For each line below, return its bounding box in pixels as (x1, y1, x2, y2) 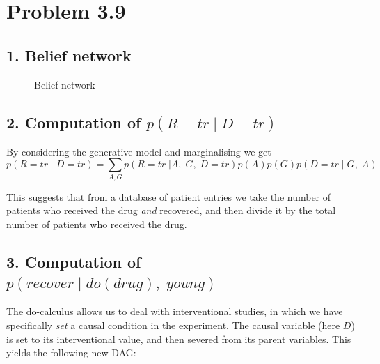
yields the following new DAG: (6, 345, 136, 360)
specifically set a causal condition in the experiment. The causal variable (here (6, 317, 340, 332)
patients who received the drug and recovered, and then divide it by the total (6, 203, 336, 218)
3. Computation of (6, 250, 141, 272)
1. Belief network (6, 44, 132, 66)
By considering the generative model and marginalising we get (6, 144, 271, 158)
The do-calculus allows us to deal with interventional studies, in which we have (6, 304, 343, 319)
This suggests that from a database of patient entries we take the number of (6, 189, 331, 204)
